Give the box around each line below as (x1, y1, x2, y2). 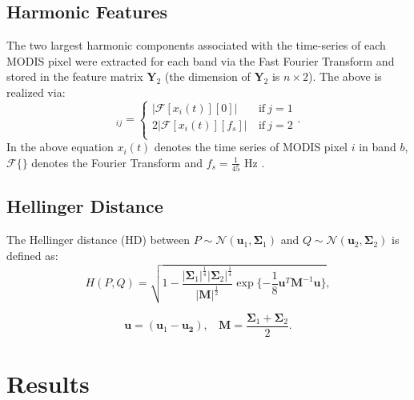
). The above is (307, 68, 382, 85)
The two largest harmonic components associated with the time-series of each (6, 37, 386, 54)
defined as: (6, 246, 58, 263)
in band (359, 138, 396, 155)
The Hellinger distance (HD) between (6, 231, 190, 248)
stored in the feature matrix (6, 68, 143, 85)
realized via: (6, 83, 66, 100)
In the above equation (6, 138, 114, 155)
